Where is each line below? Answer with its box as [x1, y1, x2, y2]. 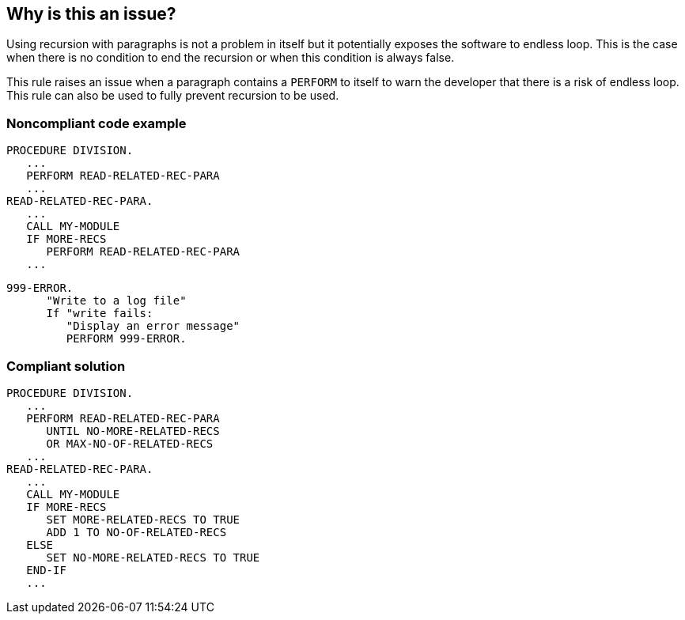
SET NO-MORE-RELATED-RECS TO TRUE [46, 550, 260, 564]
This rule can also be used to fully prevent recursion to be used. [6, 89, 339, 103]
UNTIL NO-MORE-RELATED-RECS [46, 424, 220, 437]
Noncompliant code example [6, 115, 187, 131]
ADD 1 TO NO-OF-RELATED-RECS [46, 525, 227, 539]
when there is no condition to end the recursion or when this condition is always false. [6, 51, 455, 65]
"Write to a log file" [46, 294, 187, 308]
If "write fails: [46, 307, 153, 320]
